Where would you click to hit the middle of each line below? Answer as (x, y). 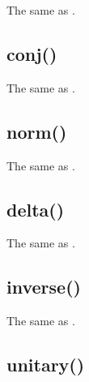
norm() (37, 131)
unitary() (46, 365)
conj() (32, 53)
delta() (36, 209)
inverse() (44, 287)
